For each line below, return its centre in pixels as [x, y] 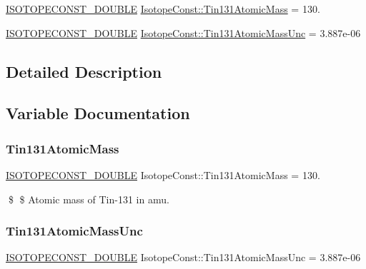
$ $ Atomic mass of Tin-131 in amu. [89, 199]
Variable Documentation [98, 113]
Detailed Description [84, 71]
